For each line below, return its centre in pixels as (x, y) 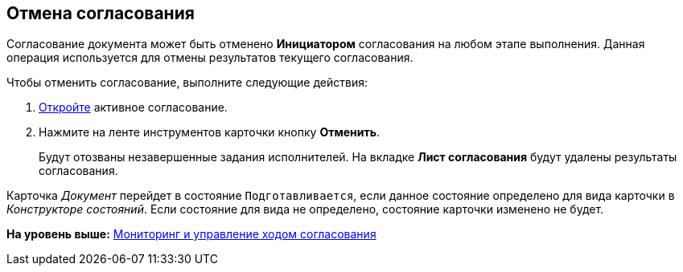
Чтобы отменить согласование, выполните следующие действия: (187, 83)
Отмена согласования (101, 13)
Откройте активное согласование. (133, 108)
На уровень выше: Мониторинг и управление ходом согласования (191, 234)
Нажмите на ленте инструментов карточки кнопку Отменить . (210, 132)
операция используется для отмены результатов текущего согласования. (210, 58)
